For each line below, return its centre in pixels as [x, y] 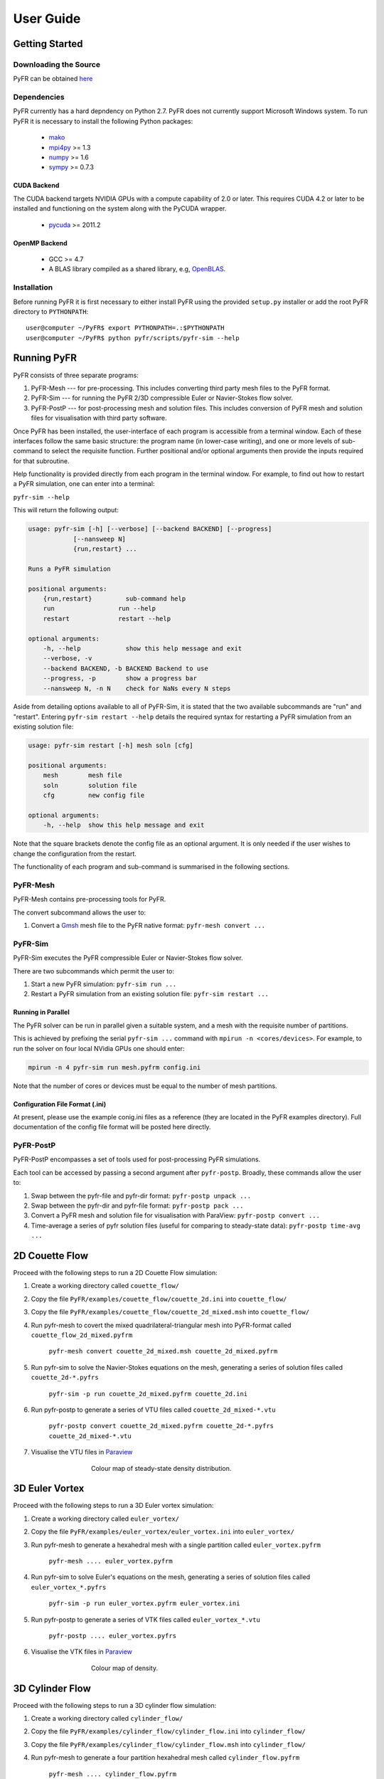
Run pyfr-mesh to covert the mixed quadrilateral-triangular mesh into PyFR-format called [161, 1325]
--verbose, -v [68, 659]
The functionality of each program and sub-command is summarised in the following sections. [151, 867]
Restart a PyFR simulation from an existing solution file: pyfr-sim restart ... [150, 994]
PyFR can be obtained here [53, 79]
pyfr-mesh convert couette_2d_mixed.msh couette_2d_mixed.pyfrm [163, 1351]
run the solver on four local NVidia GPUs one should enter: [99, 1048]
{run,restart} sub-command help [114, 598]
